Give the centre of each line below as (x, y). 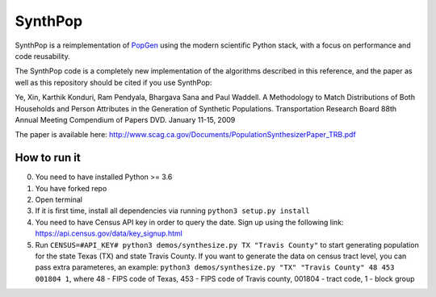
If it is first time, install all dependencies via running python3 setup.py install (172, 211)
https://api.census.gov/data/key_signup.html (109, 233)
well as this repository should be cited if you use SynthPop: (113, 82)
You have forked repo (71, 188)
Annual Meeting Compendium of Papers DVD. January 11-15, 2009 (125, 119)
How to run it (48, 158)
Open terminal (59, 199)
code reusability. (42, 56)
